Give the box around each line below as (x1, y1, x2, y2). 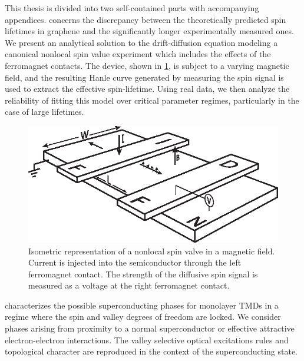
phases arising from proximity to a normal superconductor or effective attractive (5, 322, 295, 334)
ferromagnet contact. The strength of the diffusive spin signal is (28, 267, 258, 280)
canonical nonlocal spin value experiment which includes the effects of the (5, 48, 271, 60)
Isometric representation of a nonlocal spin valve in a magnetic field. (28, 244, 275, 257)
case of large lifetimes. (5, 105, 84, 118)
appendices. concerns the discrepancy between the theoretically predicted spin (5, 13, 286, 25)
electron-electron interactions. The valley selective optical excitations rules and (5, 333, 289, 346)
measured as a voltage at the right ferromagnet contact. (28, 279, 230, 292)
